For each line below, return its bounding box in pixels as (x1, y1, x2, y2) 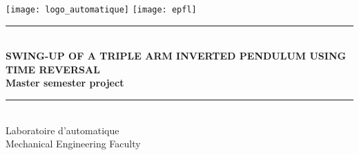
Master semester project (6, 75, 124, 90)
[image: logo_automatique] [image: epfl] (6, 5, 197, 15)
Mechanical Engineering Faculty (6, 136, 141, 151)
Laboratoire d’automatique (6, 122, 119, 137)
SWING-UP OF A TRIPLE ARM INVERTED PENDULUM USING (6, 48, 347, 63)
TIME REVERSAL (6, 62, 100, 76)
